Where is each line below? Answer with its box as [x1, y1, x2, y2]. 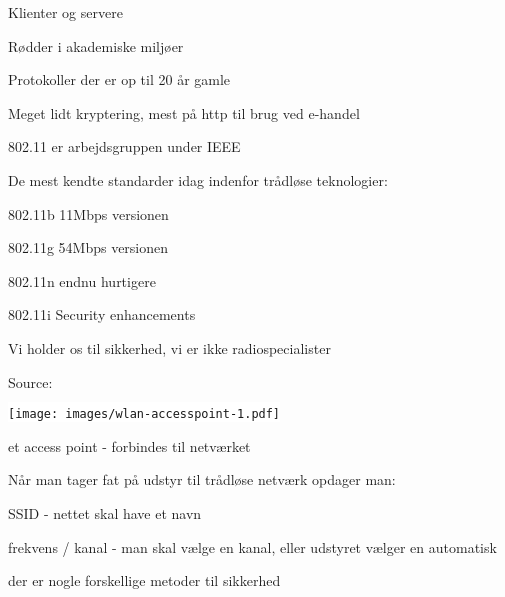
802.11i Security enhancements [8, 304, 196, 325]
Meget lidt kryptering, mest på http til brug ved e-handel [8, 102, 360, 123]
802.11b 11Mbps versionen [8, 203, 169, 224]
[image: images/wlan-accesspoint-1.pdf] [8, 407, 281, 422]
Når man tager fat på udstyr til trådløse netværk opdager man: [8, 469, 396, 490]
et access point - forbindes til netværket [8, 435, 251, 456]
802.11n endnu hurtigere [8, 270, 156, 291]
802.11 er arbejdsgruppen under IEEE [8, 136, 241, 157]
